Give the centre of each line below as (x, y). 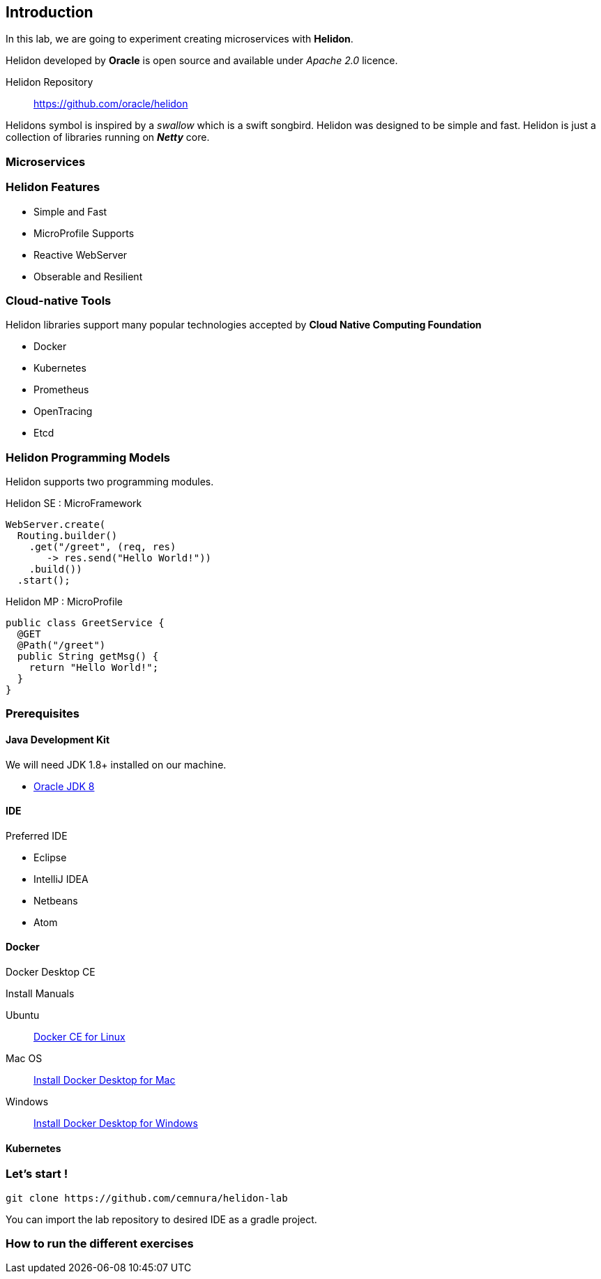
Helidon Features (53, 187)
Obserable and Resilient (88, 276)
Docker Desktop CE (51, 972)
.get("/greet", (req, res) (102, 547)
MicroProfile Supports (84, 233)
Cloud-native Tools (59, 300)
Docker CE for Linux (79, 1037)
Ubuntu (23, 1015)
